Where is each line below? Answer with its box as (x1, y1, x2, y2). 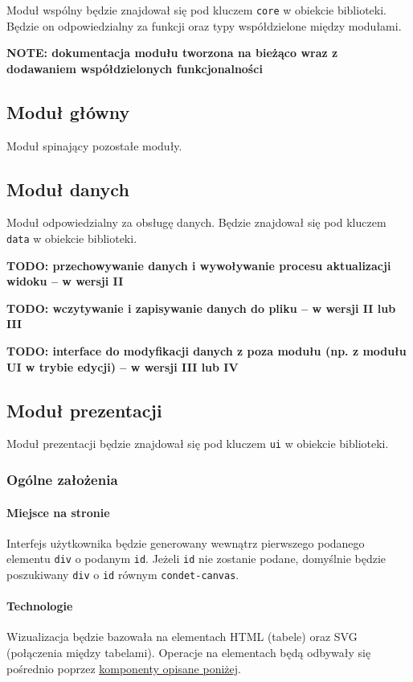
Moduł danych (6, 176, 129, 201)
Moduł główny (6, 99, 130, 124)
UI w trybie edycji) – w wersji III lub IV (6, 358, 239, 375)
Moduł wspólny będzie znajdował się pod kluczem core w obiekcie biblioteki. (6, 2, 386, 18)
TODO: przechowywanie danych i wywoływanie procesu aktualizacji (6, 257, 391, 273)
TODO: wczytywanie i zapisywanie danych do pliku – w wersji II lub (6, 299, 396, 316)
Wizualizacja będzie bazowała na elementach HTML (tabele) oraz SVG (6, 628, 358, 645)
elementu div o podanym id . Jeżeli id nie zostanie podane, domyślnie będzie (6, 550, 386, 567)
